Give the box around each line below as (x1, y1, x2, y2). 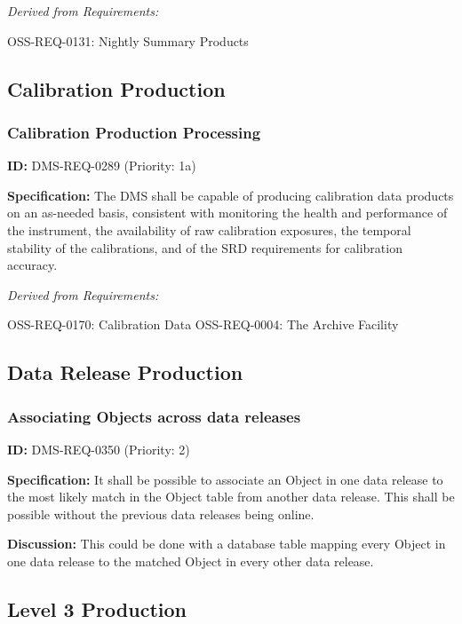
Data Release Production (7, 359, 243, 386)
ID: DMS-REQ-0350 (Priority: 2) (7, 439, 190, 458)
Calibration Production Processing (7, 121, 261, 143)
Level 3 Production (7, 595, 187, 622)
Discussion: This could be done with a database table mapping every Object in (7, 534, 446, 553)
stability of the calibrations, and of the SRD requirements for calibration (7, 238, 402, 257)
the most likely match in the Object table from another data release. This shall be (7, 487, 455, 506)
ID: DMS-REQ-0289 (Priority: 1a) (7, 156, 196, 175)
